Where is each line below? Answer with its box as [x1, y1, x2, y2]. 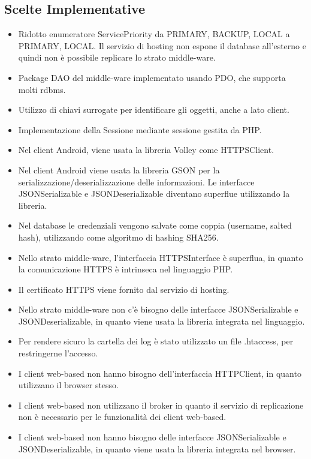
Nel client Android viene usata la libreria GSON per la [18, 163, 220, 176]
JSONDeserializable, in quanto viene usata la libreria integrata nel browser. [18, 442, 296, 455]
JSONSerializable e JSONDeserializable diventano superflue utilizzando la [18, 187, 290, 200]
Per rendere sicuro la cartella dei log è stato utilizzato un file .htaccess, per [18, 335, 294, 347]
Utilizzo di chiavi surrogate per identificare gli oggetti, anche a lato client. [18, 103, 289, 116]
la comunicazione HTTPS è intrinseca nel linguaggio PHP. [18, 263, 233, 275]
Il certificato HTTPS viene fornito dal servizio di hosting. [18, 283, 230, 295]
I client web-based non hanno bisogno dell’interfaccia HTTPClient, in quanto [18, 367, 301, 379]
